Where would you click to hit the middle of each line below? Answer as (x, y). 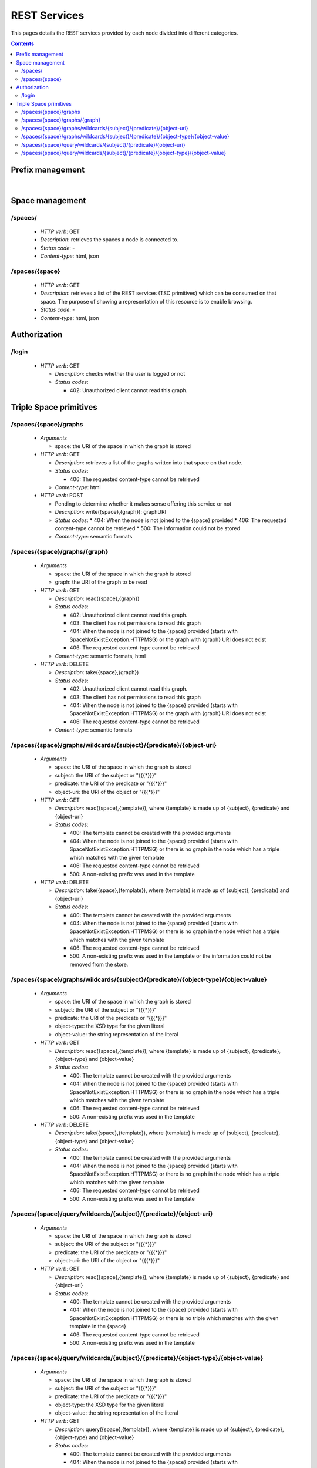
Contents (23, 43)
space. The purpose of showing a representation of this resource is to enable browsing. (146, 301)
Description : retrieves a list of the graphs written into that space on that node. (149, 462)
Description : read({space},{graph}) (97, 598)
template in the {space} (98, 1326)
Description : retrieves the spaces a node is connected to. (109, 240)
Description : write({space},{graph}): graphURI (111, 512)
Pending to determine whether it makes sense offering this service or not (143, 504)
